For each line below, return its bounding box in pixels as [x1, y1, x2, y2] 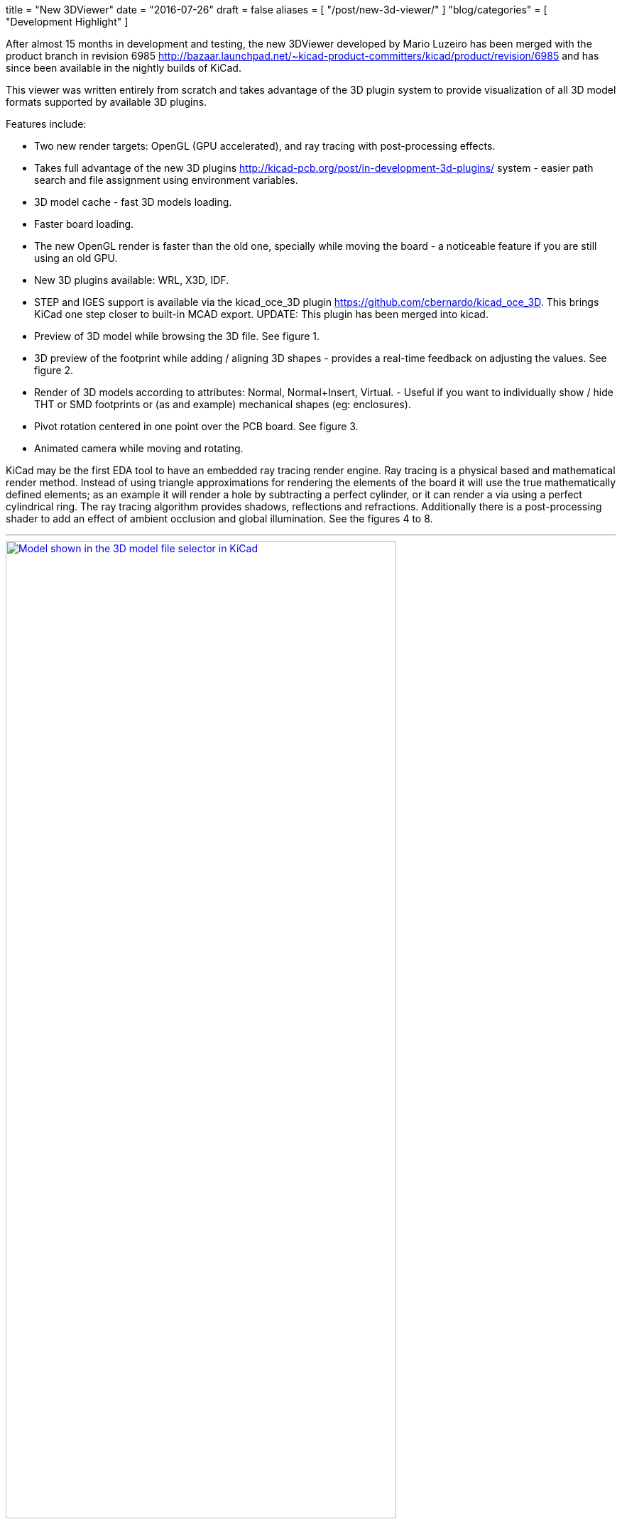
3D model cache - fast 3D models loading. [34, 196, 232, 208]
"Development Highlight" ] [6, 16, 129, 28]
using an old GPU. [34, 252, 118, 264]
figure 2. [34, 364, 74, 376]
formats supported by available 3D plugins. [6, 96, 207, 108]
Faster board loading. [34, 218, 134, 230]
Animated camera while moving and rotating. [34, 442, 244, 454]
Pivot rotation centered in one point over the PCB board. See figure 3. [34, 420, 359, 432]
